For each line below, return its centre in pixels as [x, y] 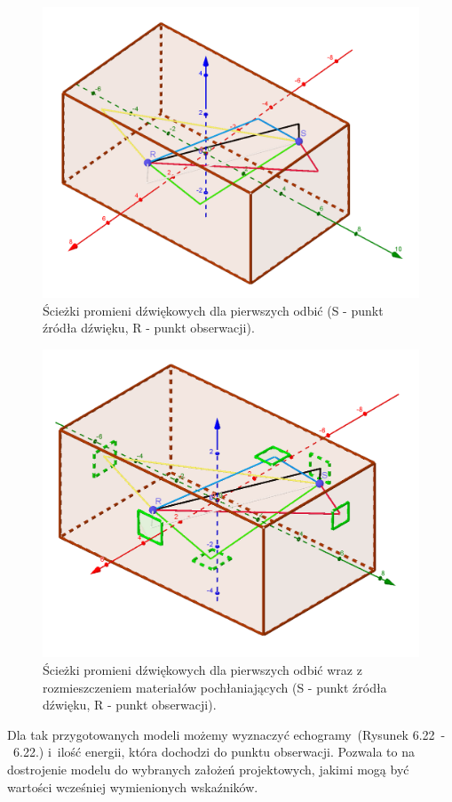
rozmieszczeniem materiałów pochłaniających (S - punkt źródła [215, 687]
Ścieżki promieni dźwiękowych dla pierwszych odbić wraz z [202, 670]
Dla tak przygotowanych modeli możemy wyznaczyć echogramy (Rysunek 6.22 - [226, 734]
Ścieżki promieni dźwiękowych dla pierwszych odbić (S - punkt [213, 310]
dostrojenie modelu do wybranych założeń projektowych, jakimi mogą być [208, 770]
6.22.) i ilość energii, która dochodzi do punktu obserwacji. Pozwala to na [214, 752]
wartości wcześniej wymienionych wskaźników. [133, 786]
